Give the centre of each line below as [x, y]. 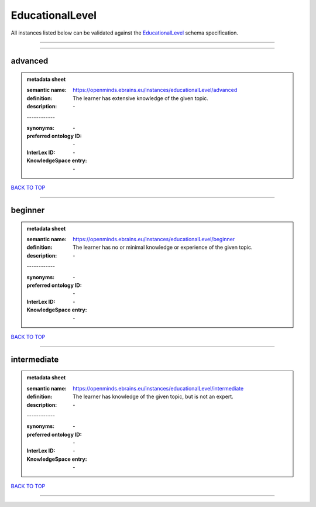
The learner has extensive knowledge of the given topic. [141, 98]
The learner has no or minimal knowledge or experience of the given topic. [163, 247]
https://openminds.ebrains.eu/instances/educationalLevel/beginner [154, 239]
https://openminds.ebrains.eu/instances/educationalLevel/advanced [155, 90]
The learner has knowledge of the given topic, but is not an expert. [153, 397]
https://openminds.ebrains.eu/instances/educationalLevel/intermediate [158, 388]
